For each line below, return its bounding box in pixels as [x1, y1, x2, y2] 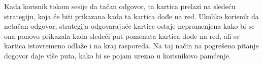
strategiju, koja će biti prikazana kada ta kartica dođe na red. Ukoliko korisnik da [4, 11, 259, 21]
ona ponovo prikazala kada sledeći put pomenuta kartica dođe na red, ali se [4, 30, 240, 41]
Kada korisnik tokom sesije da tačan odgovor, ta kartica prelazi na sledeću [4, 1, 236, 11]
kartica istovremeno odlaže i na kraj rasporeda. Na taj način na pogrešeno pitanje [4, 40, 259, 51]
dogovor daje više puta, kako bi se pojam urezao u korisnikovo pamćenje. [4, 50, 231, 60]
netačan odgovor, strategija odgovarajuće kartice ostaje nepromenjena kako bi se [4, 21, 255, 31]
